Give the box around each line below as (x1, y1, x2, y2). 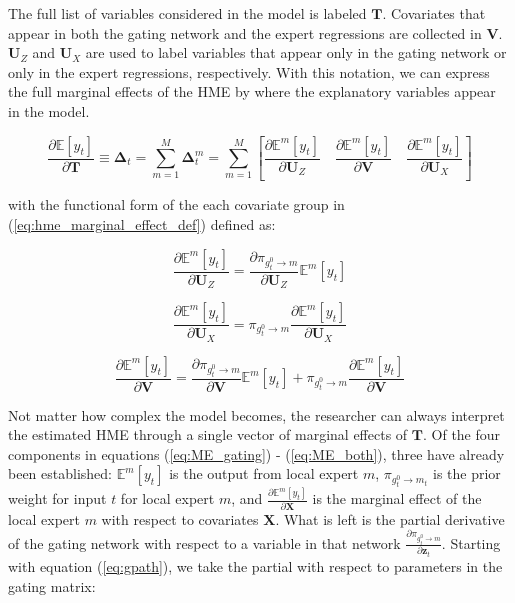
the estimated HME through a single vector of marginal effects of (8, 424, 408, 445)
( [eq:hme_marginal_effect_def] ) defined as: (8, 214, 276, 235)
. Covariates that (382, 3, 486, 23)
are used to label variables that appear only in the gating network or (85, 42, 507, 63)
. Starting (441, 532, 501, 553)
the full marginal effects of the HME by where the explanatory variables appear (8, 81, 496, 102)
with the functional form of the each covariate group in (8, 194, 345, 215)
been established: (8, 463, 112, 484)
